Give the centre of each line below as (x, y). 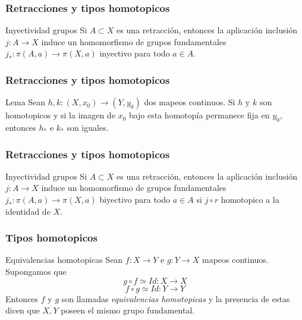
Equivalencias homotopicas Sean (64, 260)
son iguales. (88, 128)
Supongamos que (36, 272)
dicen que (23, 310)
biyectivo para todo (135, 200)
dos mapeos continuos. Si (190, 102)
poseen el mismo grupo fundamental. (128, 310)
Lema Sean (26, 102)
